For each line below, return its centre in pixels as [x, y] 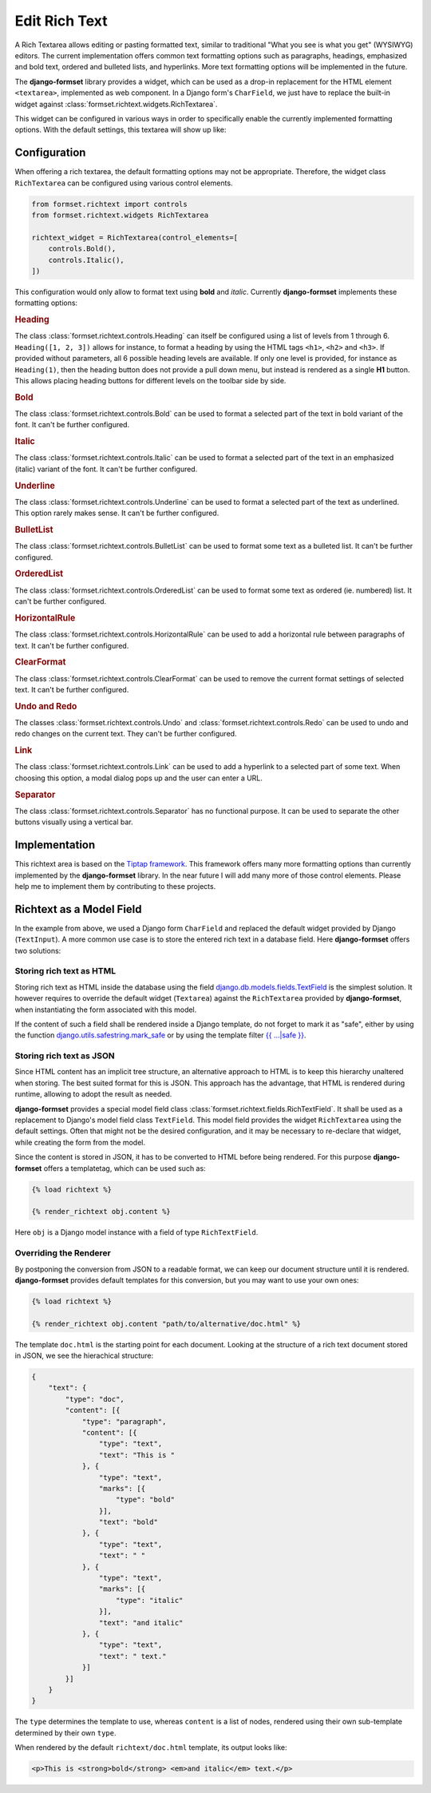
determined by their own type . [65, 1732]
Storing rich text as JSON [65, 1056]
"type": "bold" [146, 1500]
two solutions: [38, 950]
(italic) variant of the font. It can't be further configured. [106, 469]
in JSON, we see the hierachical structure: [84, 1356]
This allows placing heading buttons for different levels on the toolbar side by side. [150, 380]
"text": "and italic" [141, 1622]
